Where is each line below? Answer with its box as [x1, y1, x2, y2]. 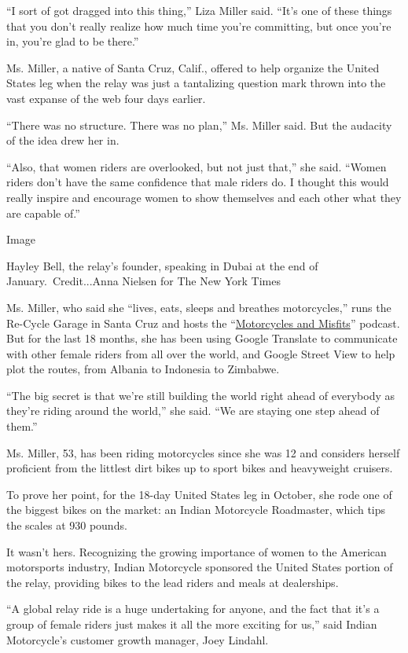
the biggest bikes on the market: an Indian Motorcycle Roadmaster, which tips [6, 501, 386, 518]
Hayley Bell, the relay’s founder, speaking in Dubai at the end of [6, 257, 318, 273]
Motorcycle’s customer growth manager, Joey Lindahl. [6, 631, 269, 647]
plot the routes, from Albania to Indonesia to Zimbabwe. [6, 361, 280, 377]
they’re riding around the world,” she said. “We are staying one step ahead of [6, 402, 380, 419]
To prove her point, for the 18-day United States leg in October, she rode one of [6, 486, 392, 502]
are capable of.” [6, 204, 80, 221]
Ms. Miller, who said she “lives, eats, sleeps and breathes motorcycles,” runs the [6, 299, 391, 315]
